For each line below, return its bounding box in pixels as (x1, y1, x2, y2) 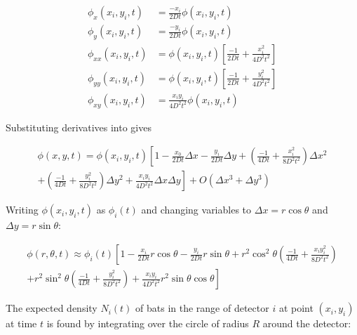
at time (6, 316, 37, 331)
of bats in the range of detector (135, 301, 269, 315)
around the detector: (262, 316, 351, 331)
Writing (6, 202, 39, 217)
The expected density (6, 301, 97, 315)
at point (278, 301, 314, 315)
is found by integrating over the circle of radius (46, 316, 249, 331)
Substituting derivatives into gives (6, 119, 151, 134)
